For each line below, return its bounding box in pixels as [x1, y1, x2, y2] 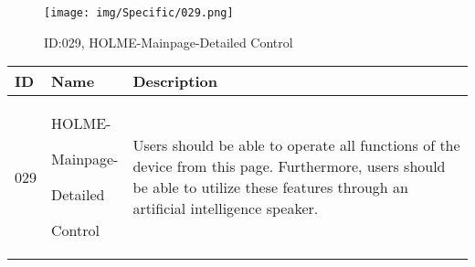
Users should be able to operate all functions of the [132, 134, 460, 156]
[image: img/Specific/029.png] [44, 6, 234, 19]
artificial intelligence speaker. [132, 198, 319, 219]
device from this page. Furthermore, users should [132, 155, 446, 177]
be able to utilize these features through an [132, 176, 408, 198]
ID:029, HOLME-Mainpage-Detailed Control [44, 32, 293, 51]
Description [132, 70, 217, 92]
